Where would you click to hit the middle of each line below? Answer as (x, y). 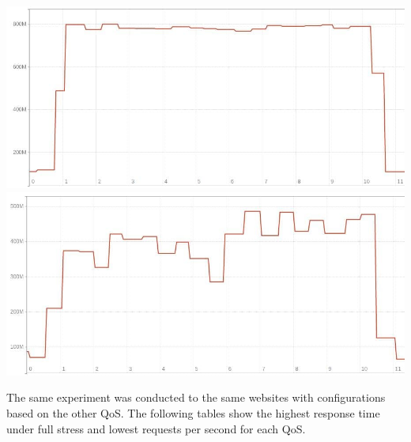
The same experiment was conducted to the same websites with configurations (196, 397)
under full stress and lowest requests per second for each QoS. (156, 428)
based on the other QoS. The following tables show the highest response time (193, 413)
